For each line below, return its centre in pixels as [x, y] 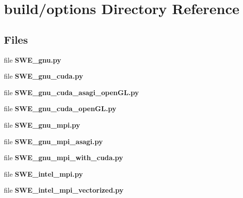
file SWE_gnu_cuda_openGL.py [60, 108]
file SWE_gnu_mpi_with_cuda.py [64, 157]
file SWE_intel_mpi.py [43, 173]
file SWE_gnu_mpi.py [42, 124]
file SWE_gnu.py [33, 59]
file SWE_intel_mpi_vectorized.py [64, 190]
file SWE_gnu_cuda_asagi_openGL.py [71, 92]
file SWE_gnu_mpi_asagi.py [53, 141]
